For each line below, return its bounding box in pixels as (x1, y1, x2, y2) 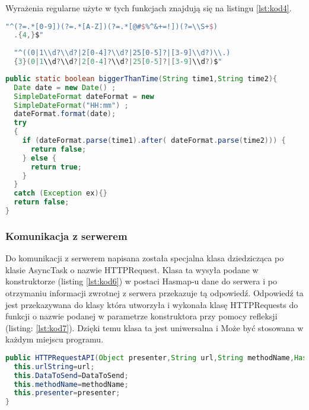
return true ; (30, 162, 82, 171)
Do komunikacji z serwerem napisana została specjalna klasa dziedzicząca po (5, 252, 284, 264)
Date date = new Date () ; (14, 83, 116, 92)
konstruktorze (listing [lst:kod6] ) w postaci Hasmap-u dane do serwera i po (5, 275, 277, 287)
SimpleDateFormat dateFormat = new (14, 92, 154, 101)
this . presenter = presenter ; (14, 389, 120, 398)
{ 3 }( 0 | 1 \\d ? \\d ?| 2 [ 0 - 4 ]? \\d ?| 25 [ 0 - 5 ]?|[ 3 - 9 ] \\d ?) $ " (14, 57, 222, 66)
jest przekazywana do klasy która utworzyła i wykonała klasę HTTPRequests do (5, 298, 298, 310)
